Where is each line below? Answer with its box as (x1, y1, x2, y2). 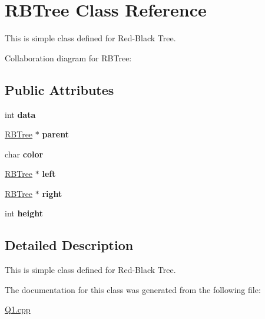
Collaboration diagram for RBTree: (5, 51, 132, 64)
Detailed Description (5, 236, 134, 254)
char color (5, 147, 44, 160)
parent (42, 128, 69, 140)
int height (5, 207, 44, 219)
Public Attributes (5, 80, 114, 98)
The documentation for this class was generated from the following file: (5, 283, 261, 295)
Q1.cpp (5, 303, 31, 315)
